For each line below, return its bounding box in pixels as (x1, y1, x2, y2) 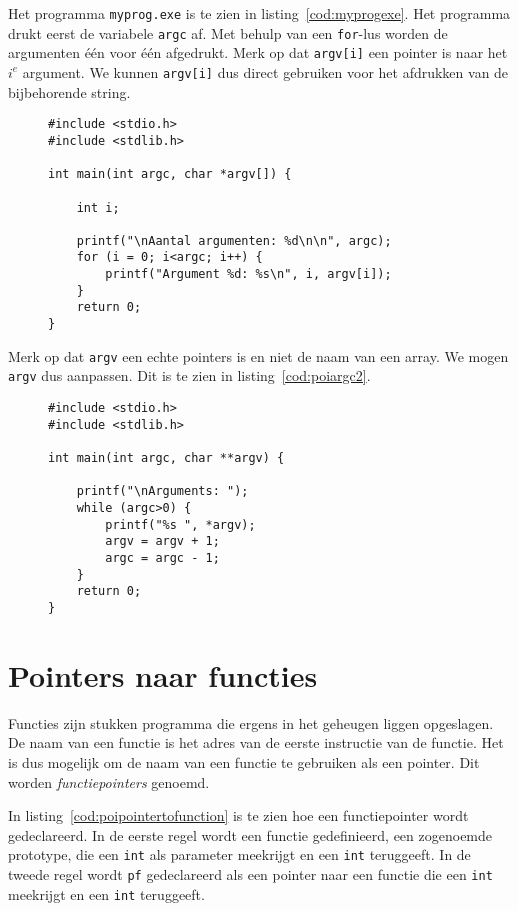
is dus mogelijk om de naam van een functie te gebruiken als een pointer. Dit (8, 751, 480, 772)
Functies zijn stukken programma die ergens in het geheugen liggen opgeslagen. (8, 712, 494, 733)
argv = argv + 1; (105, 534, 220, 549)
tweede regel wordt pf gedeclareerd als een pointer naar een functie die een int (8, 863, 493, 884)
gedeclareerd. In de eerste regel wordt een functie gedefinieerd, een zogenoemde (8, 824, 493, 845)
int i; (76, 200, 120, 215)
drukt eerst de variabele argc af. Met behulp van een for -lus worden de (8, 22, 448, 43)
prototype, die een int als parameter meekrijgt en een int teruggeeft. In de (8, 844, 471, 865)
